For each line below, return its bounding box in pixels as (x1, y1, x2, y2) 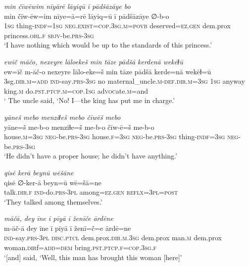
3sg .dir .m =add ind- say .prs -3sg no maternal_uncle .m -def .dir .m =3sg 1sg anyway (4, 76, 245, 86)
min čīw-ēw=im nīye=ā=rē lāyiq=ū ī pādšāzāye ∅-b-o (4, 10, 169, 21)
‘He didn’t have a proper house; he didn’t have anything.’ (4, 151, 177, 161)
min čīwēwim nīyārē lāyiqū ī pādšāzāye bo (4, 1, 131, 11)
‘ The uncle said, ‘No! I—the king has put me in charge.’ (4, 95, 175, 106)
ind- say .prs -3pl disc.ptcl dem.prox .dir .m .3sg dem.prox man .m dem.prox (4, 232, 222, 243)
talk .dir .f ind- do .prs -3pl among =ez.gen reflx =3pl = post (4, 187, 178, 197)
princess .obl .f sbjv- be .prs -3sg (4, 30, 94, 40)
